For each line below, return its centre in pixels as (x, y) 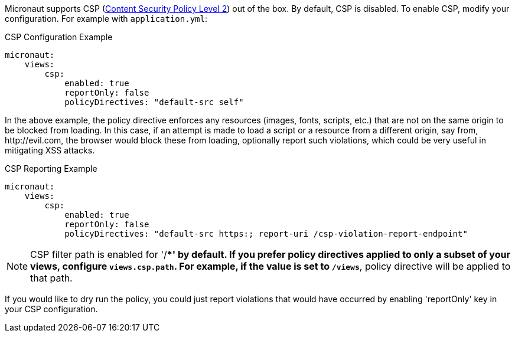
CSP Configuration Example (59, 37)
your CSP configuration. (51, 309)
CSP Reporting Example (51, 168)
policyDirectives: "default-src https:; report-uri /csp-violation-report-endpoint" (266, 234)
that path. (51, 278)
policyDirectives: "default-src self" (154, 102)
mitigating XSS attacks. (50, 150)
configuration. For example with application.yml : (106, 19)
